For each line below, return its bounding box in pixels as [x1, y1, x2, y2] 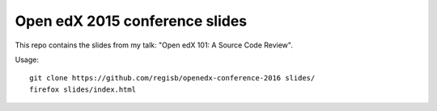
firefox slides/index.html [29, 84, 137, 94]
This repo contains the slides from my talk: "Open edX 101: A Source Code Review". [15, 40, 293, 50]
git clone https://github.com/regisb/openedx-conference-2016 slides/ [29, 73, 316, 83]
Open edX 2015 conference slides [15, 12, 248, 30]
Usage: [15, 55, 40, 64]
